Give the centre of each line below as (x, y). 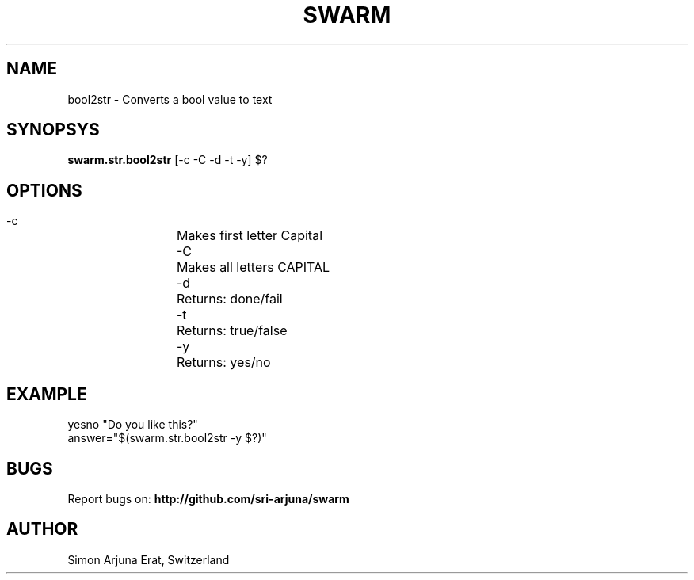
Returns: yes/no (224, 362)
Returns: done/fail (230, 299)
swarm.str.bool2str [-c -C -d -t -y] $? (168, 160)
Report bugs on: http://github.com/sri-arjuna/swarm (208, 498)
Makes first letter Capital (250, 236)
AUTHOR (42, 529)
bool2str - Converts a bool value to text (170, 99)
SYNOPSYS (53, 130)
